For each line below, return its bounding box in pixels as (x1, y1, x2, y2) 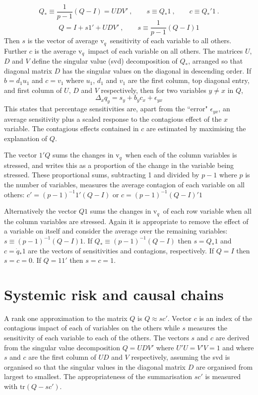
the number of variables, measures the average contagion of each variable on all (4, 179, 245, 190)
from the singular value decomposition (4, 342, 120, 352)
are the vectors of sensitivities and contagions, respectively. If (28, 245, 214, 255)
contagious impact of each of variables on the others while (4, 322, 180, 333)
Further (4, 45, 27, 56)
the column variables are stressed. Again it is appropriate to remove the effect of (4, 216, 249, 226)
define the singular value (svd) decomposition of (32, 56, 178, 66)
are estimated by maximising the (146, 123, 246, 134)
